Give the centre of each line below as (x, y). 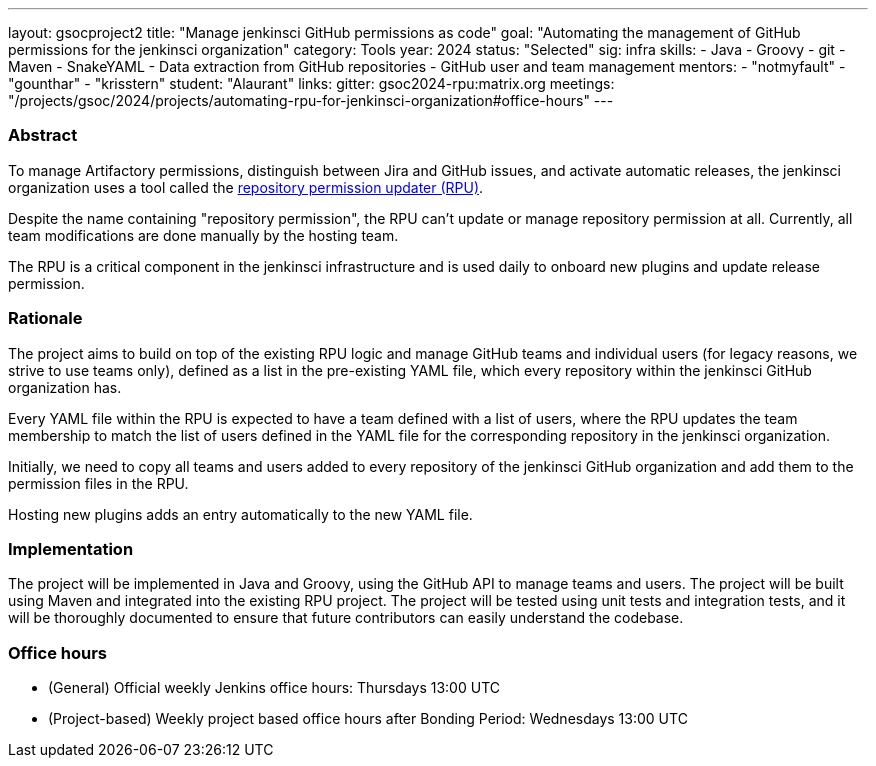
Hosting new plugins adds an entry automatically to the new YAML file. (240, 514)
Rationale (45, 318)
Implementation (71, 548)
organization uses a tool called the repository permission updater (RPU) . (246, 187)
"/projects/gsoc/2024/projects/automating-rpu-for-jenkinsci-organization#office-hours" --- (311, 100)
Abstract (43, 135)
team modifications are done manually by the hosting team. (203, 235)
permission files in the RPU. (98, 483)
